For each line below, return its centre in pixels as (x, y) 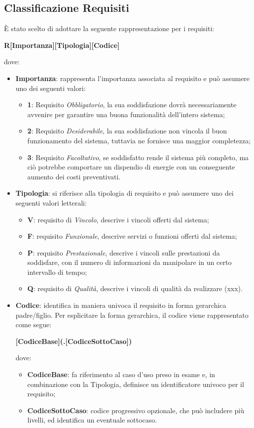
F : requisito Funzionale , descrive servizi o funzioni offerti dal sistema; (132, 236)
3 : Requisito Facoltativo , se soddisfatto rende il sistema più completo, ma (138, 157)
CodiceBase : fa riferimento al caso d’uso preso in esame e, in (121, 374)
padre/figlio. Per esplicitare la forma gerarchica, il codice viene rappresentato (132, 315)
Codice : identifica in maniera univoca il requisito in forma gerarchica (121, 305)
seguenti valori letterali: (51, 202)
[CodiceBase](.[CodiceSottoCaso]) (74, 341)
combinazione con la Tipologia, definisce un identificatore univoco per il (136, 384)
